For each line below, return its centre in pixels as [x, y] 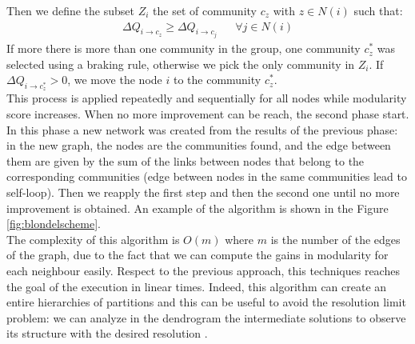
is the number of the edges [335, 239]
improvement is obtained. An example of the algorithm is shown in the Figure [198, 208]
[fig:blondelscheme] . [54, 224]
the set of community [205, 10]
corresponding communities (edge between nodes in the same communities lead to [207, 176]
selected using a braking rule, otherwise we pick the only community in [181, 64]
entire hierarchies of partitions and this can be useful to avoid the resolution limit [206, 302]
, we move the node [115, 80]
